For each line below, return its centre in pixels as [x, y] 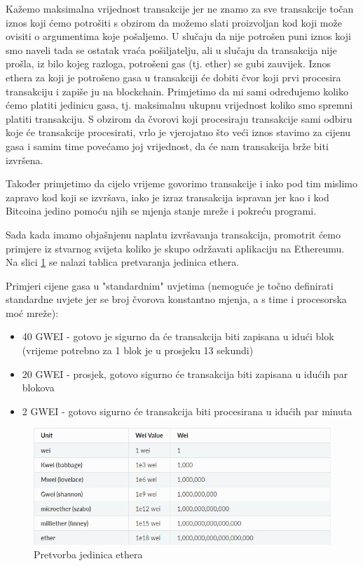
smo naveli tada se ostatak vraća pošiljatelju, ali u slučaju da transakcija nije [171, 49]
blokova [38, 388]
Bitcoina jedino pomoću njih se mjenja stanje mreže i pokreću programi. [161, 211]
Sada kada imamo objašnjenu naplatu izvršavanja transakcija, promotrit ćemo [173, 234]
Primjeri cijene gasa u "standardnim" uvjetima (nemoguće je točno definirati [170, 285]
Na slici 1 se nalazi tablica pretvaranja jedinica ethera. [123, 262]
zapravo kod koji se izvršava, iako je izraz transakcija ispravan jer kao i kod [167, 197]
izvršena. [25, 160]
